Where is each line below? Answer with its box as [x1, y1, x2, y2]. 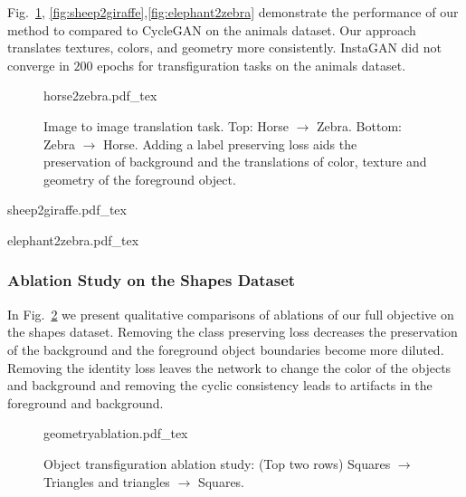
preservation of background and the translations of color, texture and [43, 152, 427, 171]
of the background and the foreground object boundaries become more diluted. [7, 339, 444, 358]
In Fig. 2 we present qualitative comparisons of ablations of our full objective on [7, 304, 454, 323]
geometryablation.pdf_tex [43, 424, 188, 443]
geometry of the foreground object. [43, 169, 236, 188]
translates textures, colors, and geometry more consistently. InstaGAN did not [7, 38, 442, 57]
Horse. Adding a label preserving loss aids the [103, 134, 357, 153]
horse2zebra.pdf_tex [43, 86, 157, 105]
